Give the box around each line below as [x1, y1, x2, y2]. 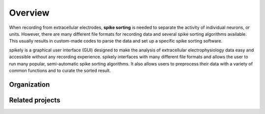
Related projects [9, 96, 61, 104]
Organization [9, 80, 50, 89]
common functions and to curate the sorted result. [9, 68, 111, 73]
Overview [9, 7, 50, 18]
